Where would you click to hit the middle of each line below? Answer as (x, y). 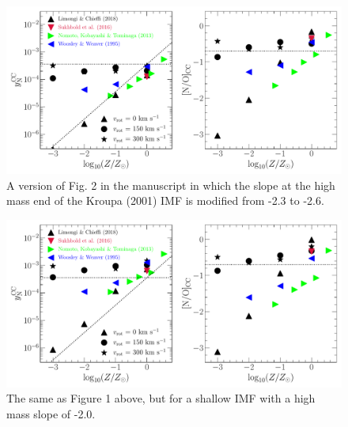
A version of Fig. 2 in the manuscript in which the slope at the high (171, 185)
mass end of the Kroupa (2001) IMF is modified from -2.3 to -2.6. (165, 200)
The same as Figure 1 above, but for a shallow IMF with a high (161, 398)
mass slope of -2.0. (51, 413)
